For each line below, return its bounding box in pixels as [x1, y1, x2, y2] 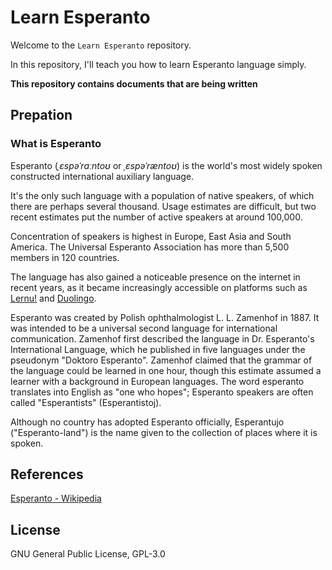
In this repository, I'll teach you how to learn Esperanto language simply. [10, 58, 307, 70]
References [10, 466, 84, 483]
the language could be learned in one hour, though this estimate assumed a [10, 364, 322, 376]
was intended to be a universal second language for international [10, 322, 278, 334]
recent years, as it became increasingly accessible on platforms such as [10, 281, 308, 293]
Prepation [10, 107, 73, 124]
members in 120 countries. [10, 251, 120, 263]
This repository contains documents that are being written [10, 77, 258, 90]
